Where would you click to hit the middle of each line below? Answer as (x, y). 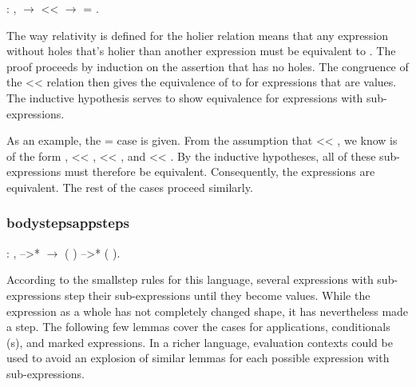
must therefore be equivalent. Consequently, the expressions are (220, 172)
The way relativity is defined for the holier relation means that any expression (198, 35)
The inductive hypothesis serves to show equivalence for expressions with (185, 97)
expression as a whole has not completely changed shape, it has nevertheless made (208, 311)
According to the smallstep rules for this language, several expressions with (190, 279)
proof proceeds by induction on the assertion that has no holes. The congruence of (208, 66)
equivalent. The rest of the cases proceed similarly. (130, 187)
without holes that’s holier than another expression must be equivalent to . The (201, 51)
